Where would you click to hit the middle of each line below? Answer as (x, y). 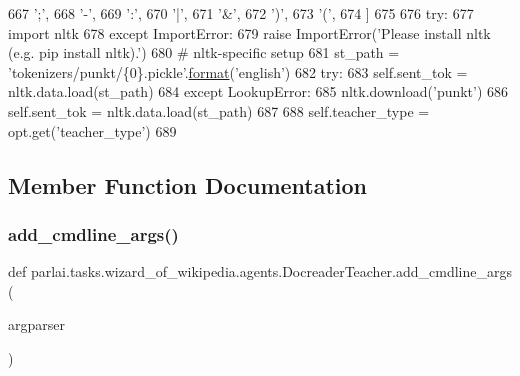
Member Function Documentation (188, 184)
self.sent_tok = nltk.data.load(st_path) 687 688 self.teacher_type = (219, 110)
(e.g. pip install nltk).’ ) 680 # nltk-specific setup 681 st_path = (204, 52)
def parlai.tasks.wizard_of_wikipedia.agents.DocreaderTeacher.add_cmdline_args (260, 271)
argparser (36, 324)
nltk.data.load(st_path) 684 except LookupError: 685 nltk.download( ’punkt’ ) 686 (258, 91)
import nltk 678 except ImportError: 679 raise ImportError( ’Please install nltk (249, 32)
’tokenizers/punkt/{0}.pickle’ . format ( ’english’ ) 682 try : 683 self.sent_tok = (238, 71)
